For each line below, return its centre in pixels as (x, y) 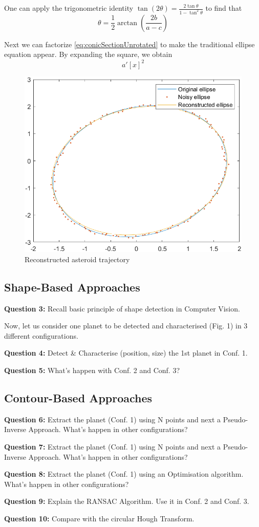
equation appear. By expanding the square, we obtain (88, 54)
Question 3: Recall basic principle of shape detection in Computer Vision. (122, 308)
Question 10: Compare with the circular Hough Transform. (99, 518)
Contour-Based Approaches (78, 397)
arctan (127, 23)
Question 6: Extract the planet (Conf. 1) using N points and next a (113, 419)
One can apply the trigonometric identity (69, 8)
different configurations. (41, 335)
